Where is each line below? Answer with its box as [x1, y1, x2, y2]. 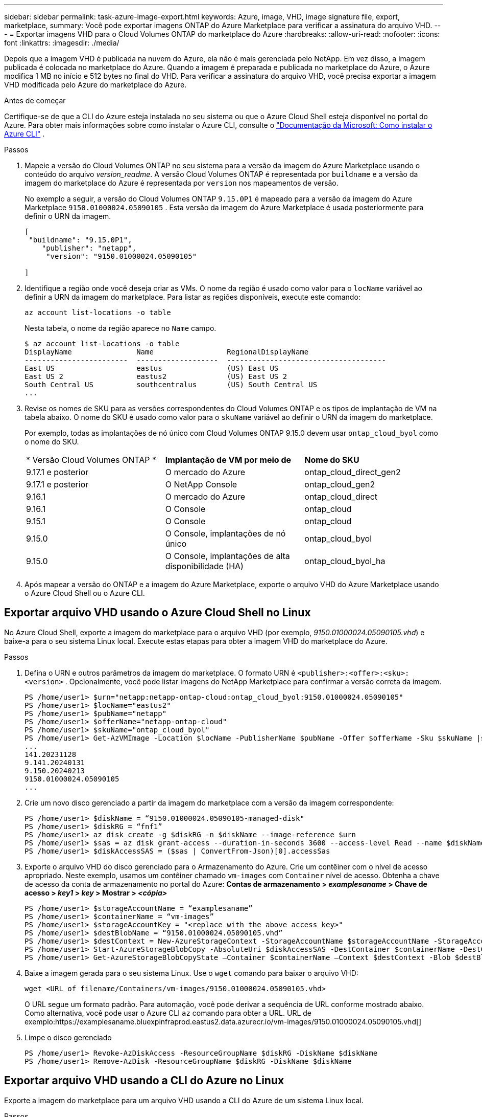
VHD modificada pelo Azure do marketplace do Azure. [4, 80, 187, 89]
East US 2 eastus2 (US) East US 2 [25, 372, 287, 381]
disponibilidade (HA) [165, 561, 244, 571]
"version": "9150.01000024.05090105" [46, 252, 197, 260]
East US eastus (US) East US [25, 364, 279, 372]
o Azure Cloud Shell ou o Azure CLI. [25, 589, 145, 597]
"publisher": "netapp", [41, 244, 137, 252]
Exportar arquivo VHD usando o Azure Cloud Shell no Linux [4, 606, 311, 619]
